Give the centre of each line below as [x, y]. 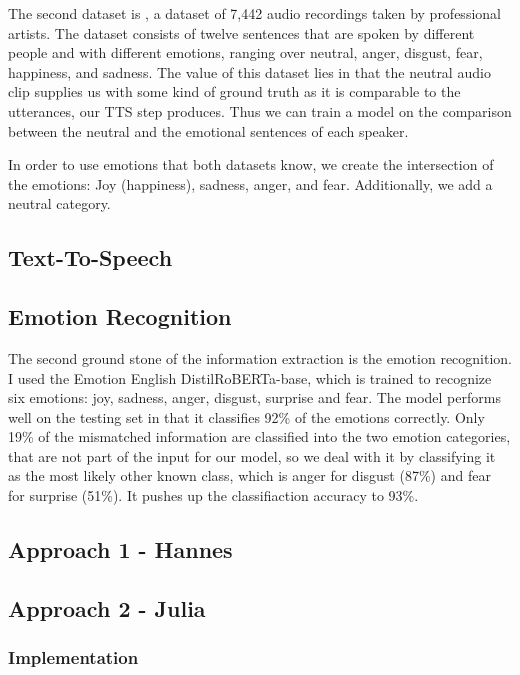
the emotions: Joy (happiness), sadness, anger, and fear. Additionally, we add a [250, 183]
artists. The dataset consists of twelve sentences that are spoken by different [241, 32]
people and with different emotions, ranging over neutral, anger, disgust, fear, [245, 52]
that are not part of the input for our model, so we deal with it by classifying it [252, 455]
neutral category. [59, 203]
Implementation [73, 657]
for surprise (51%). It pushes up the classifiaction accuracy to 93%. [213, 495]
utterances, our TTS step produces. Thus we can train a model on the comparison [260, 110]
